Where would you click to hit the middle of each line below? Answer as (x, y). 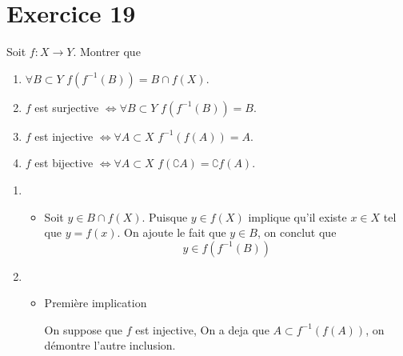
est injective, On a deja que (202, 329)
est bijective (64, 163)
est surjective (67, 107)
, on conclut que (297, 232)
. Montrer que (107, 52)
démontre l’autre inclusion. (110, 345)
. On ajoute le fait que (172, 232)
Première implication (96, 303)
